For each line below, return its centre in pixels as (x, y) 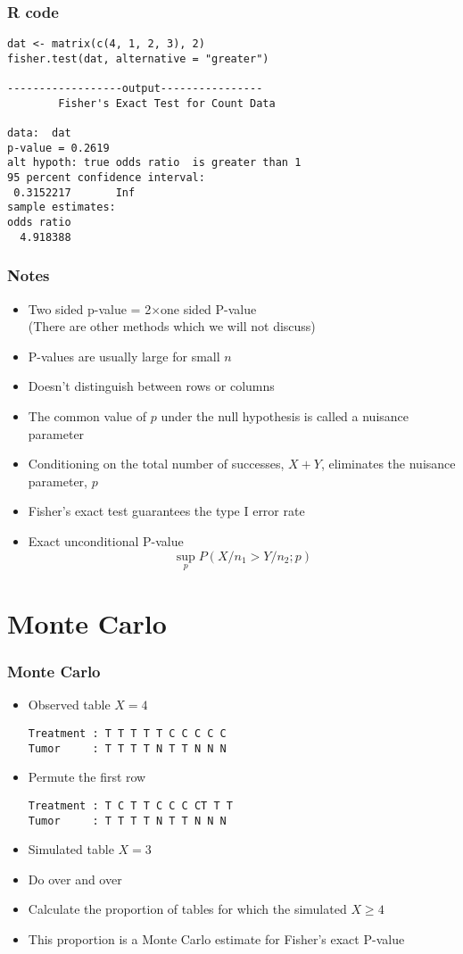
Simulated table (71, 849)
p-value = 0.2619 (58, 148)
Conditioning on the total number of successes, (156, 464)
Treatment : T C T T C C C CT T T (130, 805)
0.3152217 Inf (74, 192)
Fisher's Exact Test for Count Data (167, 103)
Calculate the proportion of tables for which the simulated (187, 909)
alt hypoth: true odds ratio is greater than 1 (154, 163)
